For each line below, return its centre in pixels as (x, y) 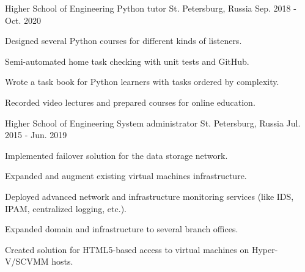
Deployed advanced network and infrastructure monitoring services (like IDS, (149, 196)
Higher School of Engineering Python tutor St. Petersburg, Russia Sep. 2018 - (151, 8)
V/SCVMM (27, 261)
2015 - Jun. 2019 (36, 135)
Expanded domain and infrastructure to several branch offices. (122, 229)
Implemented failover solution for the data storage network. (116, 155)
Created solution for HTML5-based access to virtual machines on (127, 249)
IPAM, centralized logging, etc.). (66, 208)
